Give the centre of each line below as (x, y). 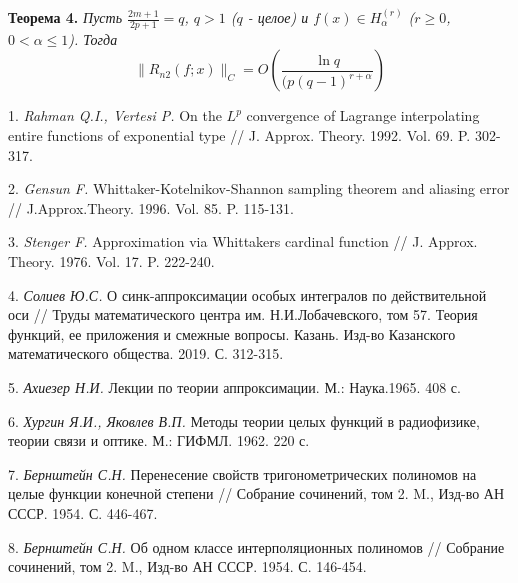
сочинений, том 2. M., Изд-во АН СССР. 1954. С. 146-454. (187, 566)
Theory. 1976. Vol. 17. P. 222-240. (111, 260)
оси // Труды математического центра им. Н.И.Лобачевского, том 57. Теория (243, 314)
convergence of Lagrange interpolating (363, 115)
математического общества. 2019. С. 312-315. (146, 353)
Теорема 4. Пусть (65, 17)
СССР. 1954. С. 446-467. (83, 512)
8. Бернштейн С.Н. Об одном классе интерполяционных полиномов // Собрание (256, 546)
